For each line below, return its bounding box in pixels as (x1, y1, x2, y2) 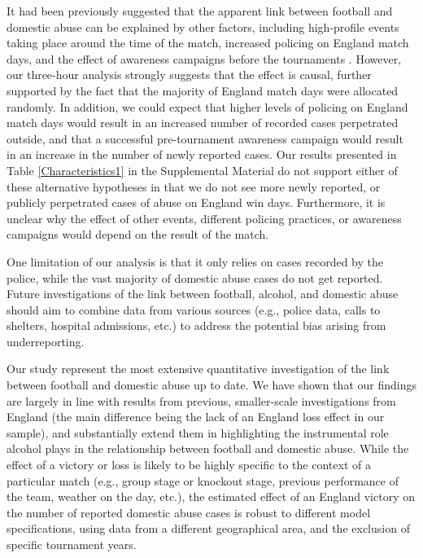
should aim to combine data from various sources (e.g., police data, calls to (7, 301, 381, 318)
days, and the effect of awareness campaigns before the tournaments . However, (7, 50, 402, 67)
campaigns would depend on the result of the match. (7, 226, 269, 243)
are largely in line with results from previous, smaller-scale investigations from (7, 392, 396, 409)
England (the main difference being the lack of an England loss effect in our (7, 408, 385, 425)
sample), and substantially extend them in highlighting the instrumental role (7, 424, 389, 441)
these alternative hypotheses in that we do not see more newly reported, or (7, 178, 381, 195)
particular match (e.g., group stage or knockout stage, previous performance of (7, 472, 399, 489)
